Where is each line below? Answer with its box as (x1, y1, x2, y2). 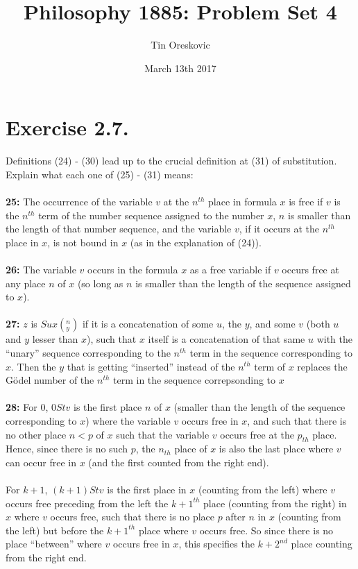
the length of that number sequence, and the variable (6, 221, 232, 236)
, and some (249, 316, 296, 331)
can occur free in (6, 455, 76, 469)
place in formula (208, 194, 277, 209)
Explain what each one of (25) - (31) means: (6, 167, 194, 181)
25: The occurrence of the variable (6, 194, 153, 209)
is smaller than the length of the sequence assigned (135, 275, 351, 290)
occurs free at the (220, 427, 294, 441)
